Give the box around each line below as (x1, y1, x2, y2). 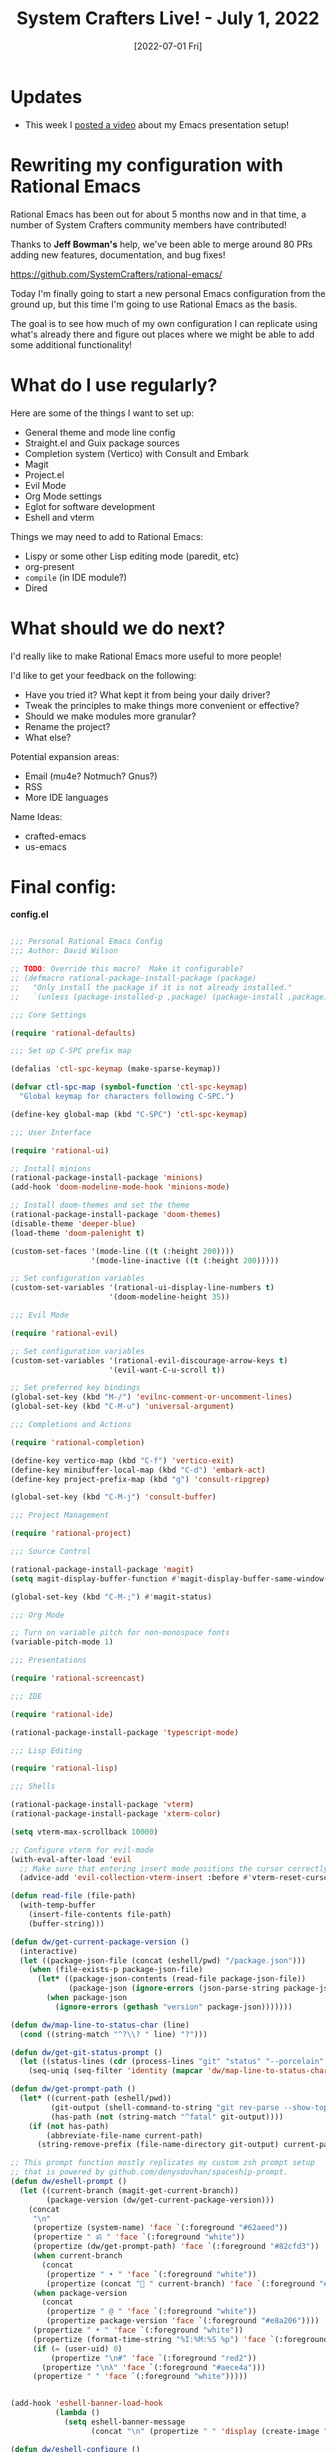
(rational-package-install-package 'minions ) (10, 1173, 203, 1183)
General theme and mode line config (24, 426, 176, 438)
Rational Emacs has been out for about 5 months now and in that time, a (10, 208, 307, 220)
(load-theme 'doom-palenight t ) (10, 1228, 145, 1238)
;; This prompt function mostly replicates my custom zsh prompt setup (10, 2158, 315, 2168)
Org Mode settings (24, 490, 103, 502)
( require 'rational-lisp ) (10, 1763, 118, 1774)
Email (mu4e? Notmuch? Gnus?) (24, 770, 158, 782)
